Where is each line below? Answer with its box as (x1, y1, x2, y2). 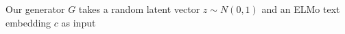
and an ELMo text (261, 2, 340, 16)
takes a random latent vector (78, 2, 200, 16)
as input (61, 15, 96, 29)
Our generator (5, 2, 65, 16)
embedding (5, 15, 51, 29)
